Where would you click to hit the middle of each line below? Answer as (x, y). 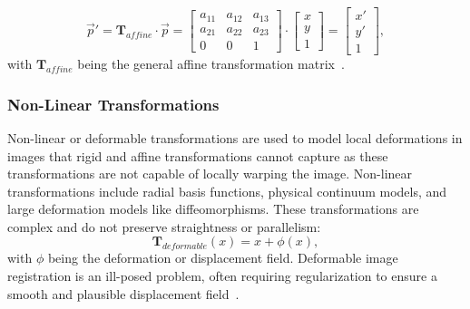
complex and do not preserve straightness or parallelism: (164, 226)
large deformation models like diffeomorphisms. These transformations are (213, 209)
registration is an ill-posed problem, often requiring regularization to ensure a (222, 276)
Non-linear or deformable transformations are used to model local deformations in (235, 137)
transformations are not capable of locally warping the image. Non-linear (210, 174)
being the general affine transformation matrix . (211, 64)
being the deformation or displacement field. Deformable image (223, 258)
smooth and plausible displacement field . (123, 293)
